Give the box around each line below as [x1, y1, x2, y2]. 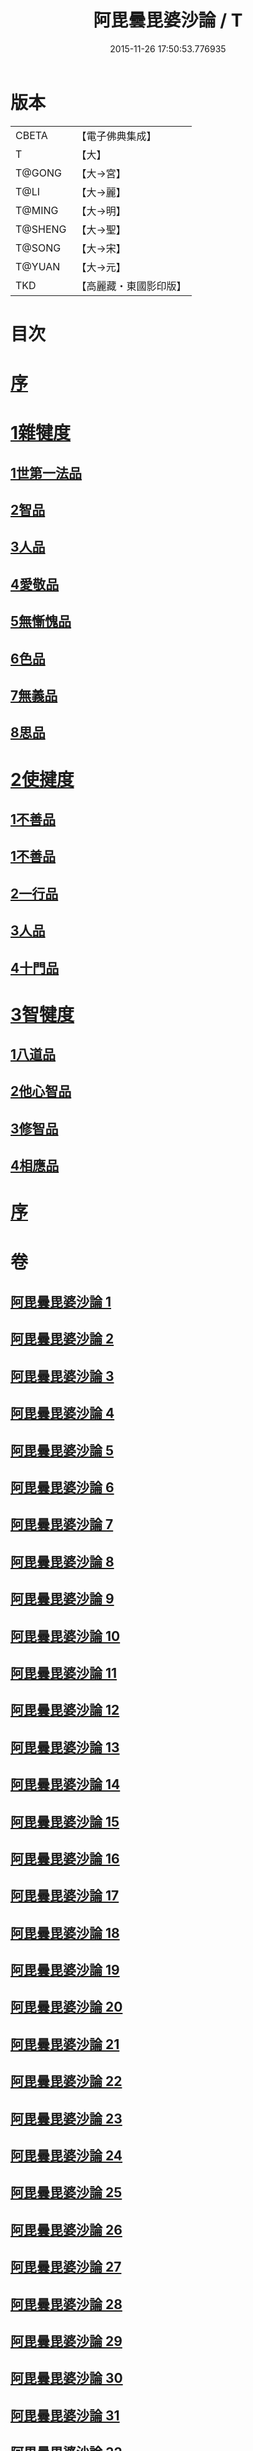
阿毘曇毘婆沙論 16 [10, 1850, 120, 1867]
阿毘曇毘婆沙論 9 [10, 1591, 115, 1608]
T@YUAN [15, 259, 61, 273]
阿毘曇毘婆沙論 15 [10, 1813, 120, 1830]
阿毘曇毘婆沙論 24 [10, 2147, 123, 2165]
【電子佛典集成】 [76, 129, 157, 143]
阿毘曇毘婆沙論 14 [10, 1776, 121, 1793]
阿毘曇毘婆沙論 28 [10, 2296, 123, 2313]
